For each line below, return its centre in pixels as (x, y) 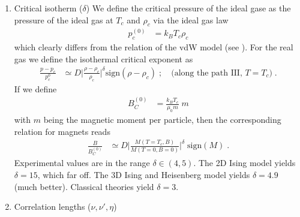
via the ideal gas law (191, 19)
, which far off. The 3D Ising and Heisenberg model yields (144, 174)
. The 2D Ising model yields (244, 163)
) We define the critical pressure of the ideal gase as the (188, 8)
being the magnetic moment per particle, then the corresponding (162, 119)
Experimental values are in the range (82, 163)
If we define (35, 88)
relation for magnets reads (62, 131)
